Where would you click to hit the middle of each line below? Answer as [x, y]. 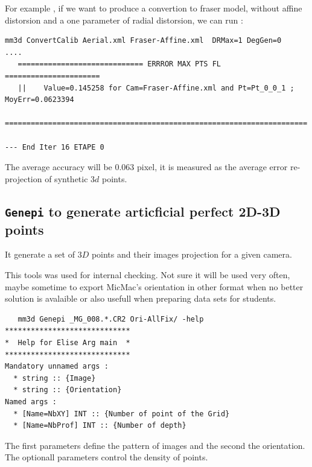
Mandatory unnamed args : [57, 367]
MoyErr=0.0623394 [40, 100]
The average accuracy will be [59, 167]
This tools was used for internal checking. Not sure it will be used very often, [148, 275]
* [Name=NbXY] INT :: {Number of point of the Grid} [122, 414]
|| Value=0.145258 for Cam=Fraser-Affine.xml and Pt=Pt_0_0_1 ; [156, 88]
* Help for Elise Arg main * [68, 343]
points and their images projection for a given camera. [192, 254]
